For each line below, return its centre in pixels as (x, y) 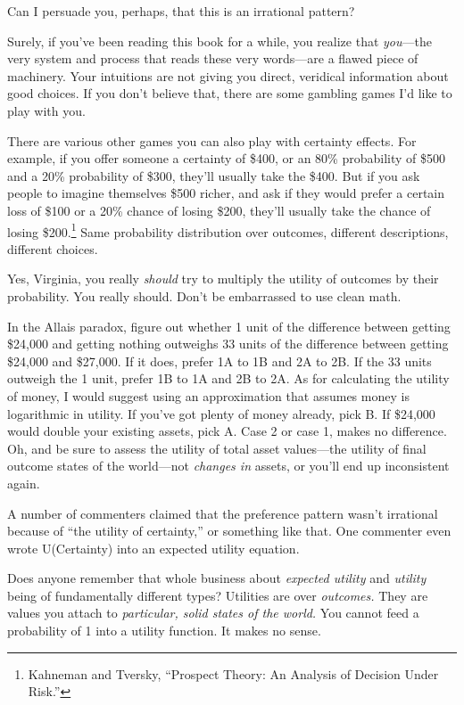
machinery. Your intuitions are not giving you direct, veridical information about (228, 75)
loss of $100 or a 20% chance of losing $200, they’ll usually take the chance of (219, 210)
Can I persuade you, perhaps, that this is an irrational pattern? (181, 11)
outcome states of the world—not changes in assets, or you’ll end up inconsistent (228, 466)
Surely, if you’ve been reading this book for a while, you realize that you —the (220, 41)
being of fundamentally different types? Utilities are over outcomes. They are (218, 595)
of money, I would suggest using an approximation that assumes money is (208, 395)
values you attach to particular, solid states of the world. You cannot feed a (213, 613)
